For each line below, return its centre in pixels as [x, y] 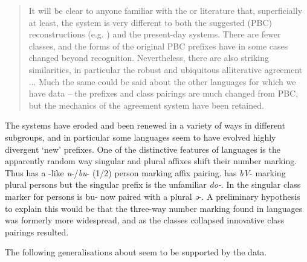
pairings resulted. [37, 232]
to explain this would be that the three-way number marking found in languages [154, 208]
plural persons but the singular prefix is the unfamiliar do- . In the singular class [153, 184]
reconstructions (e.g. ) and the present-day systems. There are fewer [155, 34]
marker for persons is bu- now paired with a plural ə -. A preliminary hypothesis [153, 196]
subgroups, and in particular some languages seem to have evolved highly [141, 137]
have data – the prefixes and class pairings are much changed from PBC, [163, 93]
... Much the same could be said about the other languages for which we [162, 81]
